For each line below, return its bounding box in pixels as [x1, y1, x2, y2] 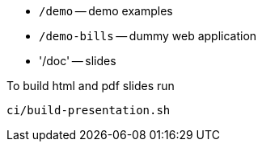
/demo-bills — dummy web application [39, 29, 257, 43]
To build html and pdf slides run [6, 79, 175, 92]
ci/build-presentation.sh [6, 104, 171, 117]
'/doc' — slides [39, 54, 116, 68]
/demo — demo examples [39, 4, 173, 18]
